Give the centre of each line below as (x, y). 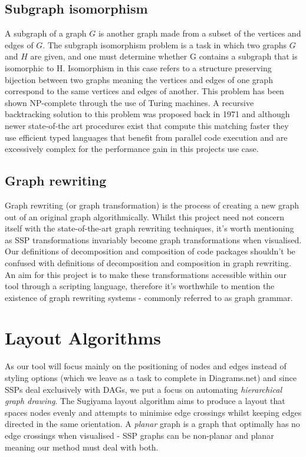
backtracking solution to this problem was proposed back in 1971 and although (147, 114)
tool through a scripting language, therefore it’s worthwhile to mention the (140, 286)
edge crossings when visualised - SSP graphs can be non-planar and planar (139, 435)
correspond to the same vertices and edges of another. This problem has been (144, 91)
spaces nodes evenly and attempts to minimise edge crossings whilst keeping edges (153, 412)
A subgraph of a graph (46, 33)
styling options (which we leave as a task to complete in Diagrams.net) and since (151, 377)
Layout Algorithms (83, 338)
